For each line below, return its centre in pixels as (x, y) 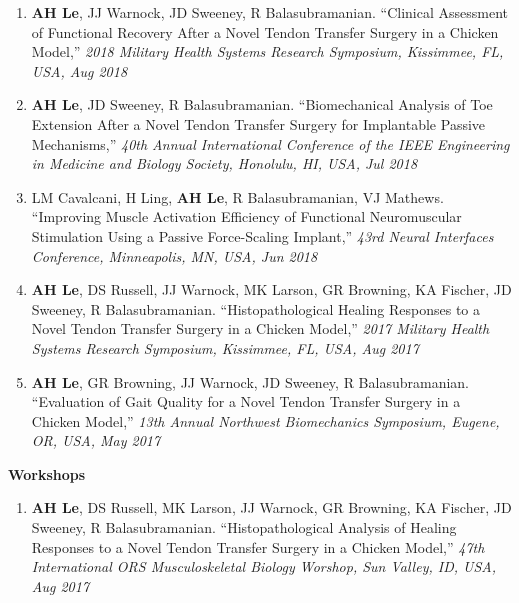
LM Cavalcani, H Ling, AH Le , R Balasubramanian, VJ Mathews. (237, 196)
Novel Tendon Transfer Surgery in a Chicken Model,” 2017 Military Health (260, 328)
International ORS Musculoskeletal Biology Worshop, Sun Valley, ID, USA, (264, 566)
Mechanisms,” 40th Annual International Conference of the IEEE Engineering (270, 143)
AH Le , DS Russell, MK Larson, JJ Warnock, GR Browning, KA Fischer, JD (271, 507)
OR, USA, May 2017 (96, 440)
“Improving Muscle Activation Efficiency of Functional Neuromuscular (246, 216)
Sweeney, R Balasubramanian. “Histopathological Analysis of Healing (244, 527)
